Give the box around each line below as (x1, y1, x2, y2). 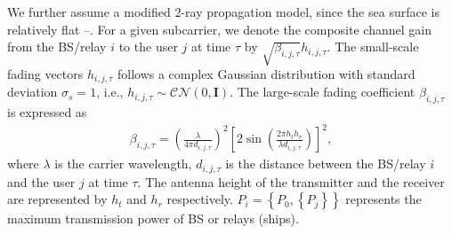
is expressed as (7, 103, 87, 121)
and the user (7, 172, 76, 191)
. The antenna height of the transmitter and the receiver (137, 172, 445, 191)
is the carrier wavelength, (54, 154, 192, 173)
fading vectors (7, 64, 84, 82)
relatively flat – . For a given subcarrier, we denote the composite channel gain (7, 19, 432, 38)
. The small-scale (327, 37, 419, 56)
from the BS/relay (7, 37, 107, 56)
